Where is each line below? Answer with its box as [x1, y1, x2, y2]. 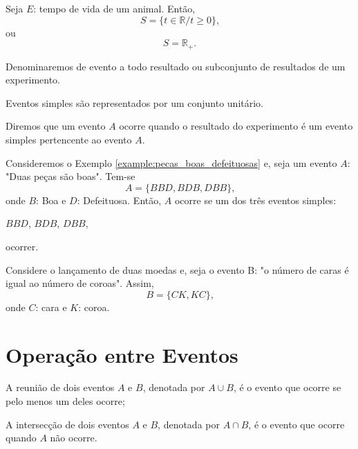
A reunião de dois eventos [6, 380, 115, 395]
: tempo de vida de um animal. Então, [33, 1, 196, 15]
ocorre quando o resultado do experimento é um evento [119, 119, 353, 133]
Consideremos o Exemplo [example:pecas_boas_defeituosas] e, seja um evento [6, 155, 337, 170]
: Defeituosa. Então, [77, 192, 162, 207]
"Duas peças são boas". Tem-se [6, 169, 135, 183]
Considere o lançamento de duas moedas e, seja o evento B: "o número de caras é [6, 262, 349, 277]
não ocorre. [50, 430, 97, 445]
